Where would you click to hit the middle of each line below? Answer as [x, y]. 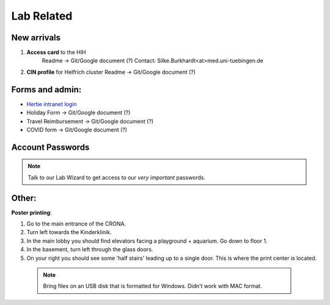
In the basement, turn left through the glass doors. [90, 249]
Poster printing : [31, 212]
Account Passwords [50, 147]
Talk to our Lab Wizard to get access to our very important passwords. [117, 177]
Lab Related [42, 16]
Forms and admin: [46, 90]
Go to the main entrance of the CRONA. [76, 224]
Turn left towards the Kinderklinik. [69, 232]
